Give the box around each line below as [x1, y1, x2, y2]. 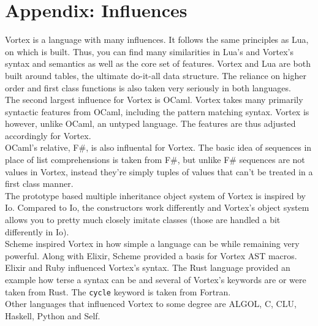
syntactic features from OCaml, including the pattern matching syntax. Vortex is [5, 105, 309, 118]
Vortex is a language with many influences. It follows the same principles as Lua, [5, 33, 309, 46]
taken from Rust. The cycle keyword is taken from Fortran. [5, 285, 231, 298]
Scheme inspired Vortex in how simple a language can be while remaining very [5, 237, 300, 250]
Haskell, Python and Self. [5, 309, 100, 322]
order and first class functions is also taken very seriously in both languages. [5, 81, 291, 94]
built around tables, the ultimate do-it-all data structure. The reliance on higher [5, 69, 306, 81]
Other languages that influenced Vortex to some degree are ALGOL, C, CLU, [5, 297, 297, 310]
